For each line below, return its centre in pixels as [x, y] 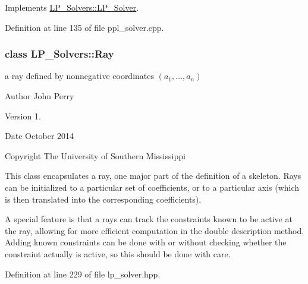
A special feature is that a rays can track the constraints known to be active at [149, 219]
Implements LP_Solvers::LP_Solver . [72, 7]
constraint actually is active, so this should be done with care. [118, 253]
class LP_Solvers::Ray [59, 54]
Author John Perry [40, 96]
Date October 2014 [40, 136]
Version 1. [23, 116]
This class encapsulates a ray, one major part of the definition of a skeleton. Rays [153, 176]
